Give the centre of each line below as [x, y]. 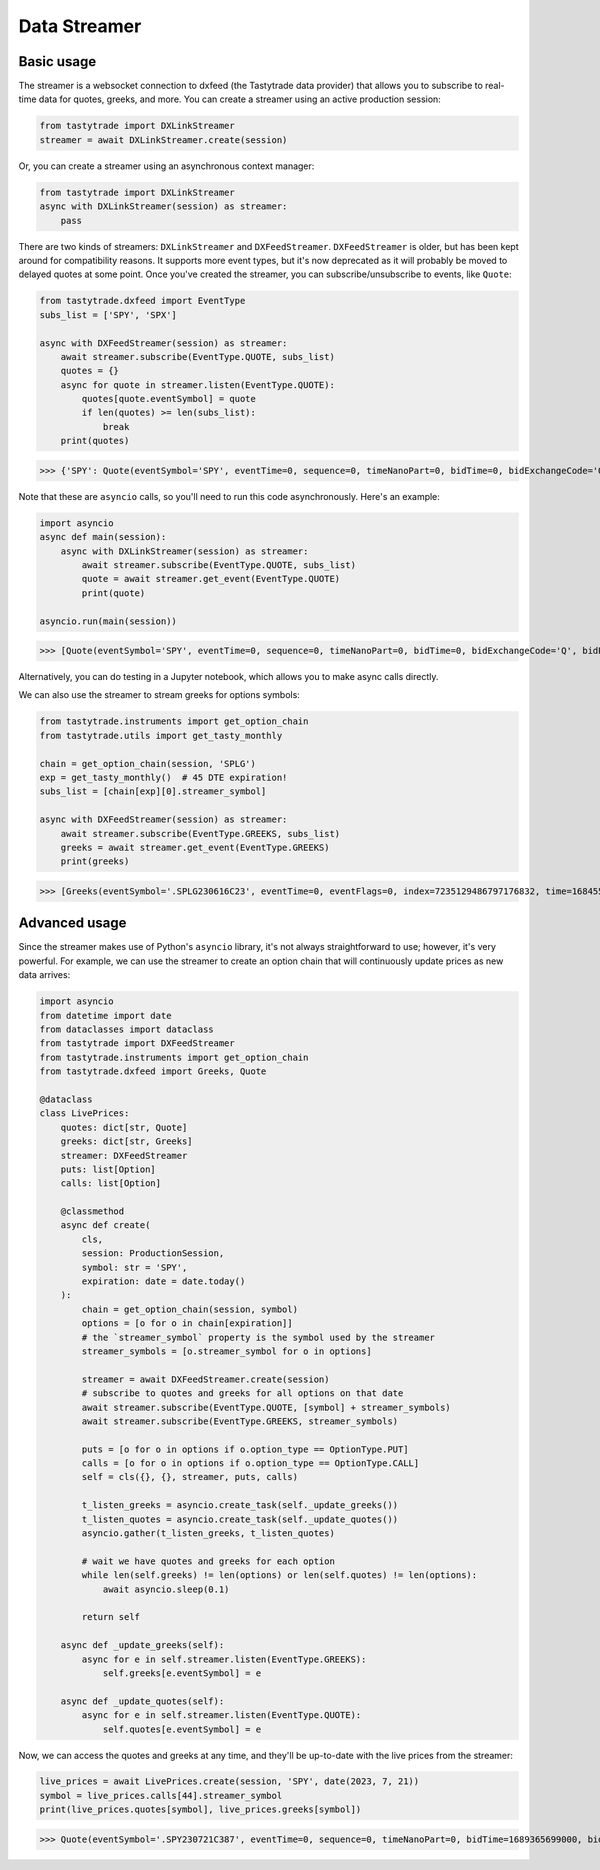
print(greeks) [95, 861]
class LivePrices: [84, 1113]
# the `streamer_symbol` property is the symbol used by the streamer [258, 1337]
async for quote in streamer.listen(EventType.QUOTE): [197, 384]
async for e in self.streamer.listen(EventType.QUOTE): [221, 1715]
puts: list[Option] [108, 1169]
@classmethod [92, 1211]
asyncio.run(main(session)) [108, 621]
